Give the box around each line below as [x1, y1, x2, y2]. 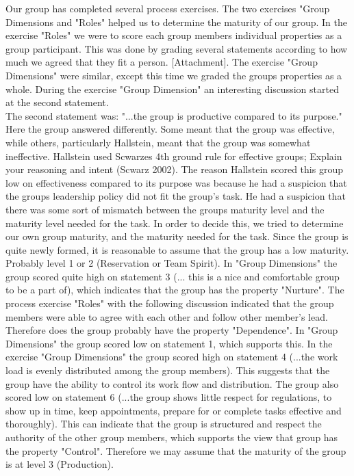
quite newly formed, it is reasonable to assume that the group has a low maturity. [5, 242, 349, 256]
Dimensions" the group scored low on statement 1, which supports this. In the [5, 336, 333, 350]
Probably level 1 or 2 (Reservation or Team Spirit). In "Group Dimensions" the [5, 256, 338, 270]
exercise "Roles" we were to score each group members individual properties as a [5, 28, 342, 42]
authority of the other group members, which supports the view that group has [5, 430, 338, 444]
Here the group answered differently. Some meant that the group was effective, [5, 122, 335, 136]
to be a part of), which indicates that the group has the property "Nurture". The [5, 282, 344, 297]
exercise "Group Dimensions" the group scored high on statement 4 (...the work [5, 349, 338, 364]
